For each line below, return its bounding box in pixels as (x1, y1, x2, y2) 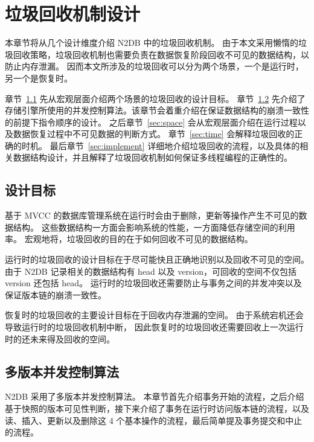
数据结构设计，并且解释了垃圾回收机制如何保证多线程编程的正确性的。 (13, 151, 292, 164)
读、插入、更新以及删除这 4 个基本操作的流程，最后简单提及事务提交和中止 (5, 414, 303, 426)
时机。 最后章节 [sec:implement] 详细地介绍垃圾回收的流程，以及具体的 (21, 139, 300, 152)
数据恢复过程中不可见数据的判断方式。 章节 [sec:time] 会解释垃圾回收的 (13, 127, 295, 140)
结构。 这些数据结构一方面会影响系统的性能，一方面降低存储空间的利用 (13, 220, 295, 233)
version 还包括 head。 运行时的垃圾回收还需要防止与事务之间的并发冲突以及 (5, 277, 302, 289)
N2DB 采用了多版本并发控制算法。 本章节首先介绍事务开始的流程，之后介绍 (5, 390, 304, 403)
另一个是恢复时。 (5, 71, 72, 84)
